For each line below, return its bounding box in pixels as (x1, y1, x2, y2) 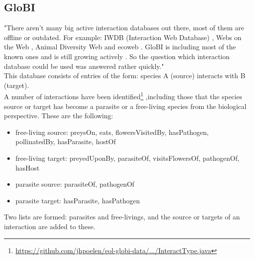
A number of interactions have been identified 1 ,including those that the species (4, 90, 242, 102)
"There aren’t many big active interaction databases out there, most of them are (4, 22, 244, 33)
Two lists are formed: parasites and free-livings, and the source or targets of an (4, 212, 240, 222)
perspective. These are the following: (4, 110, 113, 121)
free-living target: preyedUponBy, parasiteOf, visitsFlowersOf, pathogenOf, (15, 152, 240, 163)
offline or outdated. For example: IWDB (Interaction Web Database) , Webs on (4, 32, 242, 42)
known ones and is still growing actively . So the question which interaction (4, 51, 230, 61)
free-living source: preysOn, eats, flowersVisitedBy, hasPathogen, (15, 127, 209, 137)
